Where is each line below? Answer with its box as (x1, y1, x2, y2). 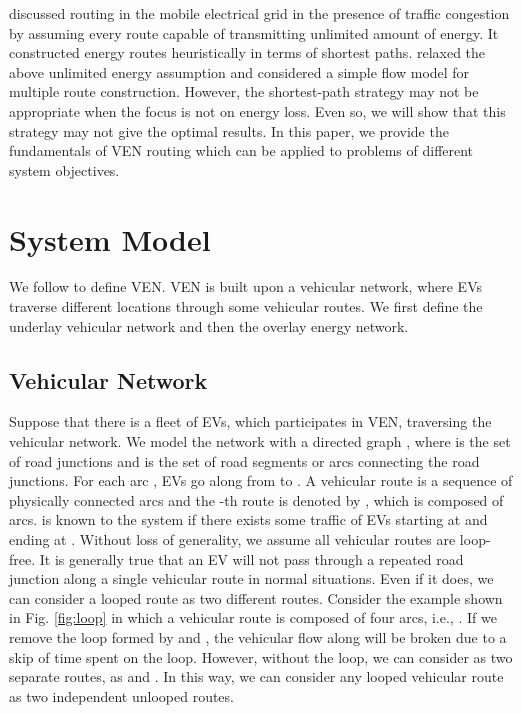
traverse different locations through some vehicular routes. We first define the (9, 296, 483, 317)
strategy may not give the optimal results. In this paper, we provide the (9, 120, 449, 141)
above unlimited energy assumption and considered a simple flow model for (9, 61, 470, 82)
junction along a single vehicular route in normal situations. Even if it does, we (9, 568, 494, 589)
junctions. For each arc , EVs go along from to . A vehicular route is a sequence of (9, 470, 513, 491)
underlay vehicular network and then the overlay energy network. (9, 315, 409, 336)
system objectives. (9, 159, 120, 180)
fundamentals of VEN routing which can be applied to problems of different (9, 140, 474, 161)
